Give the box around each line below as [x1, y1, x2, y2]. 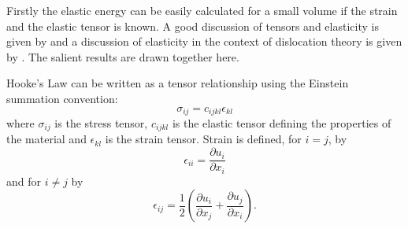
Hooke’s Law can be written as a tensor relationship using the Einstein [6, 75, 349, 91]
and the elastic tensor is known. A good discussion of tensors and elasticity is [6, 17, 379, 34]
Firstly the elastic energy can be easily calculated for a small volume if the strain [6, 2, 398, 18]
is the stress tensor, [54, 115, 148, 131]
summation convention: [6, 90, 118, 106]
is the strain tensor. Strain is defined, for [105, 131, 302, 147]
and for [6, 172, 42, 189]
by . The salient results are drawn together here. [6, 48, 239, 65]
